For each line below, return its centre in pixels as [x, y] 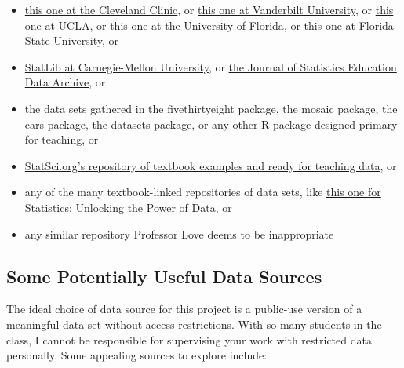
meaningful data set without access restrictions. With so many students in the [194, 324]
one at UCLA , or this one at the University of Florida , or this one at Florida [209, 25]
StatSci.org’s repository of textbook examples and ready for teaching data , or [211, 165]
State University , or [71, 40]
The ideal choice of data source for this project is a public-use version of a [184, 309]
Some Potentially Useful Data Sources [164, 276]
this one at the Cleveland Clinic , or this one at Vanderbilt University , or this [209, 9]
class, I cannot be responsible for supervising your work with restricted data [189, 339]
